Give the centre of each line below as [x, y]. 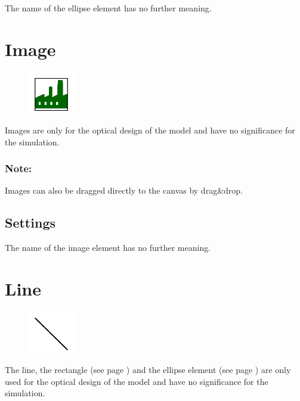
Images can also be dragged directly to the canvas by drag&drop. [124, 190]
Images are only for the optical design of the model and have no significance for [150, 130]
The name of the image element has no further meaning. [108, 248]
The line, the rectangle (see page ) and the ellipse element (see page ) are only [148, 370]
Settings [30, 223]
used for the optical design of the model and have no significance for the [137, 381]
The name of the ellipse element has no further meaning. [108, 8]
